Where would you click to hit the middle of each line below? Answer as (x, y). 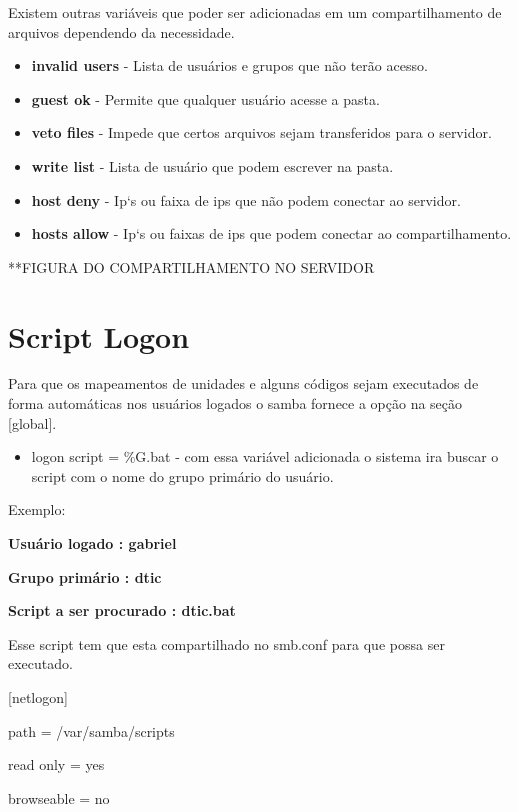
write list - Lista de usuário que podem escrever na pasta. (212, 165)
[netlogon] (38, 697)
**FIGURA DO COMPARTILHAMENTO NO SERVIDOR (191, 266)
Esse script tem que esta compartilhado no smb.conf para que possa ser (226, 643)
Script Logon (99, 335)
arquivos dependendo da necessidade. (121, 31)
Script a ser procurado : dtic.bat (122, 610)
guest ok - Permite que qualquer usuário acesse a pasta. (205, 98)
